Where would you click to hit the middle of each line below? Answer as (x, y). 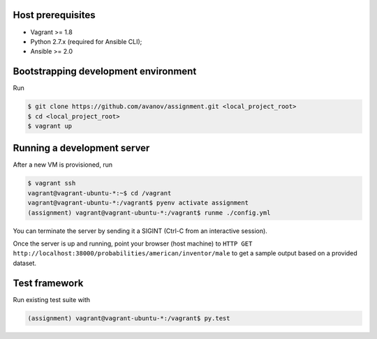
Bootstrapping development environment (105, 71)
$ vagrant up (50, 126)
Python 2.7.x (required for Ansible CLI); (86, 41)
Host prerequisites (54, 15)
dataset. (25, 263)
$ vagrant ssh (52, 183)
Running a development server (81, 148)
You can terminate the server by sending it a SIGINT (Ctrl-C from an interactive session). (140, 231)
